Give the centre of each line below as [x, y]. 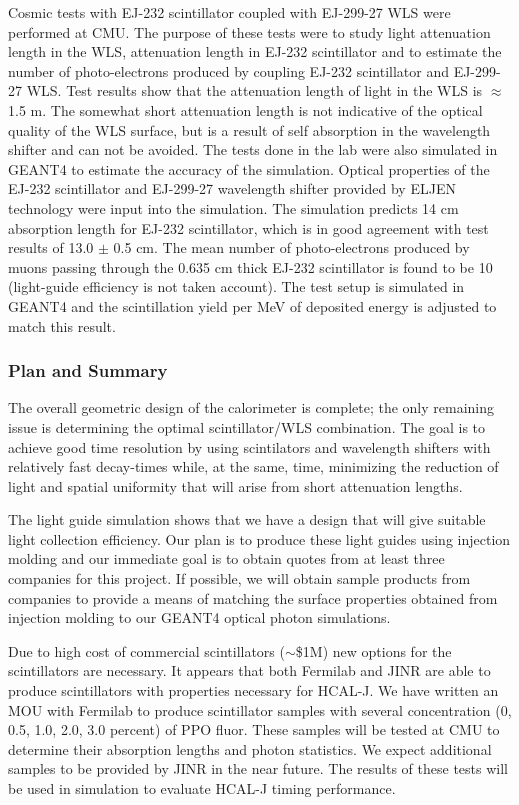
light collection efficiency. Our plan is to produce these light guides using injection [259, 538]
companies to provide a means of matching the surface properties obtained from [253, 597]
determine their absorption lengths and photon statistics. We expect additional [250, 748]
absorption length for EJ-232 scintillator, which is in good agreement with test [248, 227]
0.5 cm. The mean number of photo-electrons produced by [291, 247]
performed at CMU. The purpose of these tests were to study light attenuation [249, 31]
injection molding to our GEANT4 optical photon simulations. [199, 617]
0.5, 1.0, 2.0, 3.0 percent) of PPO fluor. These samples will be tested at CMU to [254, 729]
